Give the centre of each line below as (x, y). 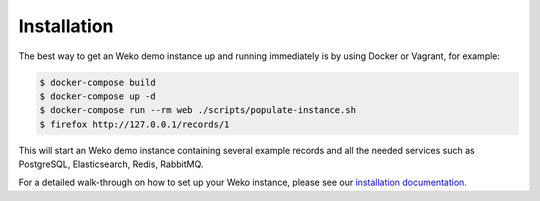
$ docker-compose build (98, 82)
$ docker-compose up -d (98, 96)
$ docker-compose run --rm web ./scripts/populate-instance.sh (198, 110)
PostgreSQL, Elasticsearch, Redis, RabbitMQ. (111, 164)
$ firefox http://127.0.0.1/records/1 (134, 124)
